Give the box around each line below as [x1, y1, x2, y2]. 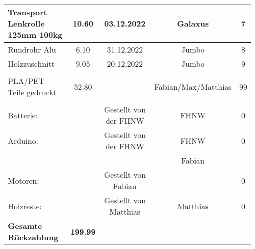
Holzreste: [8, 200, 42, 212]
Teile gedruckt [8, 86, 57, 98]
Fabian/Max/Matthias [154, 81, 231, 92]
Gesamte [8, 220, 42, 231]
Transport [8, 6, 47, 18]
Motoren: [8, 174, 39, 186]
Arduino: [8, 135, 38, 146]
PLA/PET [8, 75, 45, 86]
